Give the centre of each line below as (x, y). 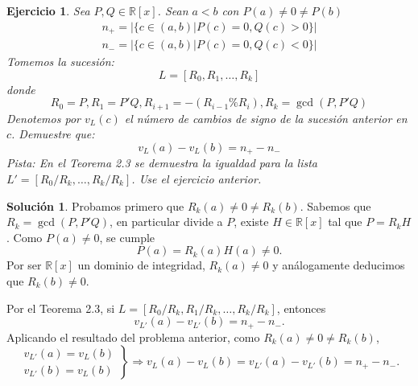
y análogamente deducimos (339, 265)
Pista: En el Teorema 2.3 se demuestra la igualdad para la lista (162, 163)
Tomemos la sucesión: (60, 62)
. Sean (173, 10)
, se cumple (127, 237)
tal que (345, 222)
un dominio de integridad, (141, 265)
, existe (251, 222)
